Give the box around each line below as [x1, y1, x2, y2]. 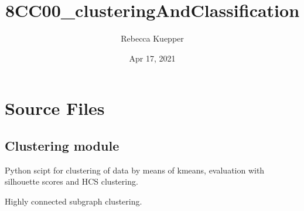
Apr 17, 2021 [129, 52, 176, 64]
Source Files [5, 96, 105, 120]
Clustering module [5, 136, 119, 154]
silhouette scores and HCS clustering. [5, 175, 138, 188]
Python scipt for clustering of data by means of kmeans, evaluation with [5, 164, 265, 176]
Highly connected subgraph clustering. [5, 195, 142, 207]
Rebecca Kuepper [121, 32, 184, 45]
